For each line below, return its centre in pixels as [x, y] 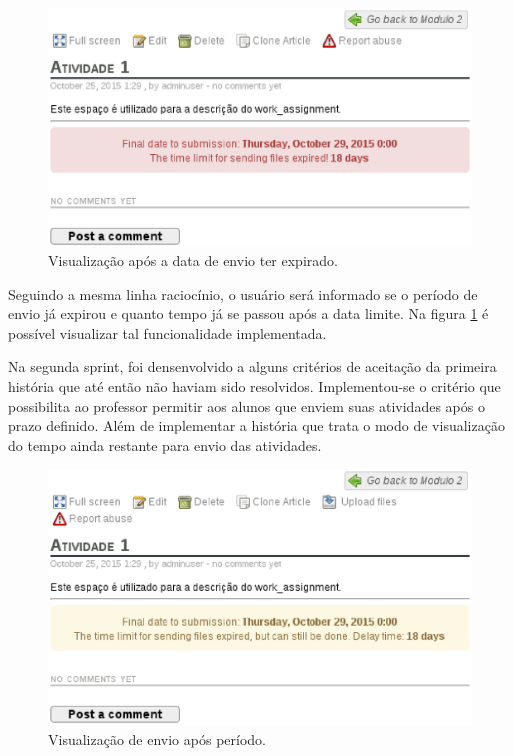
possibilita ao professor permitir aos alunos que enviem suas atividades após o [246, 405]
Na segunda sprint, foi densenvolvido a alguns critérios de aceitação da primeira [252, 366]
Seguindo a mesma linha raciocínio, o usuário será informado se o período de [243, 293]
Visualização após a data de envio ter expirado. [193, 260]
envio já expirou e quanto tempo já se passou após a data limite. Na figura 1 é [248, 313]
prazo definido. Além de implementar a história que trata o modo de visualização [256, 425]
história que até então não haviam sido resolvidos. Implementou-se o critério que [254, 386]
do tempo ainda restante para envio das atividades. [165, 444]
